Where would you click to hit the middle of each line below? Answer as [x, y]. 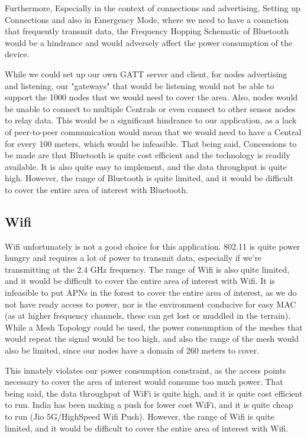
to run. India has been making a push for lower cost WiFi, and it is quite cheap [149, 405]
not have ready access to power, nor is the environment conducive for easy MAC [151, 304]
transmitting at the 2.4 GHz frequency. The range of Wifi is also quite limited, [147, 269]
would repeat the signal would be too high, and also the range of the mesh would [152, 339]
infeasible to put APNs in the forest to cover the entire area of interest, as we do [151, 292]
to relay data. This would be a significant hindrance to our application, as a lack [151, 120]
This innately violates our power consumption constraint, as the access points [146, 370]
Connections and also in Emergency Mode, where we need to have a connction [147, 19]
